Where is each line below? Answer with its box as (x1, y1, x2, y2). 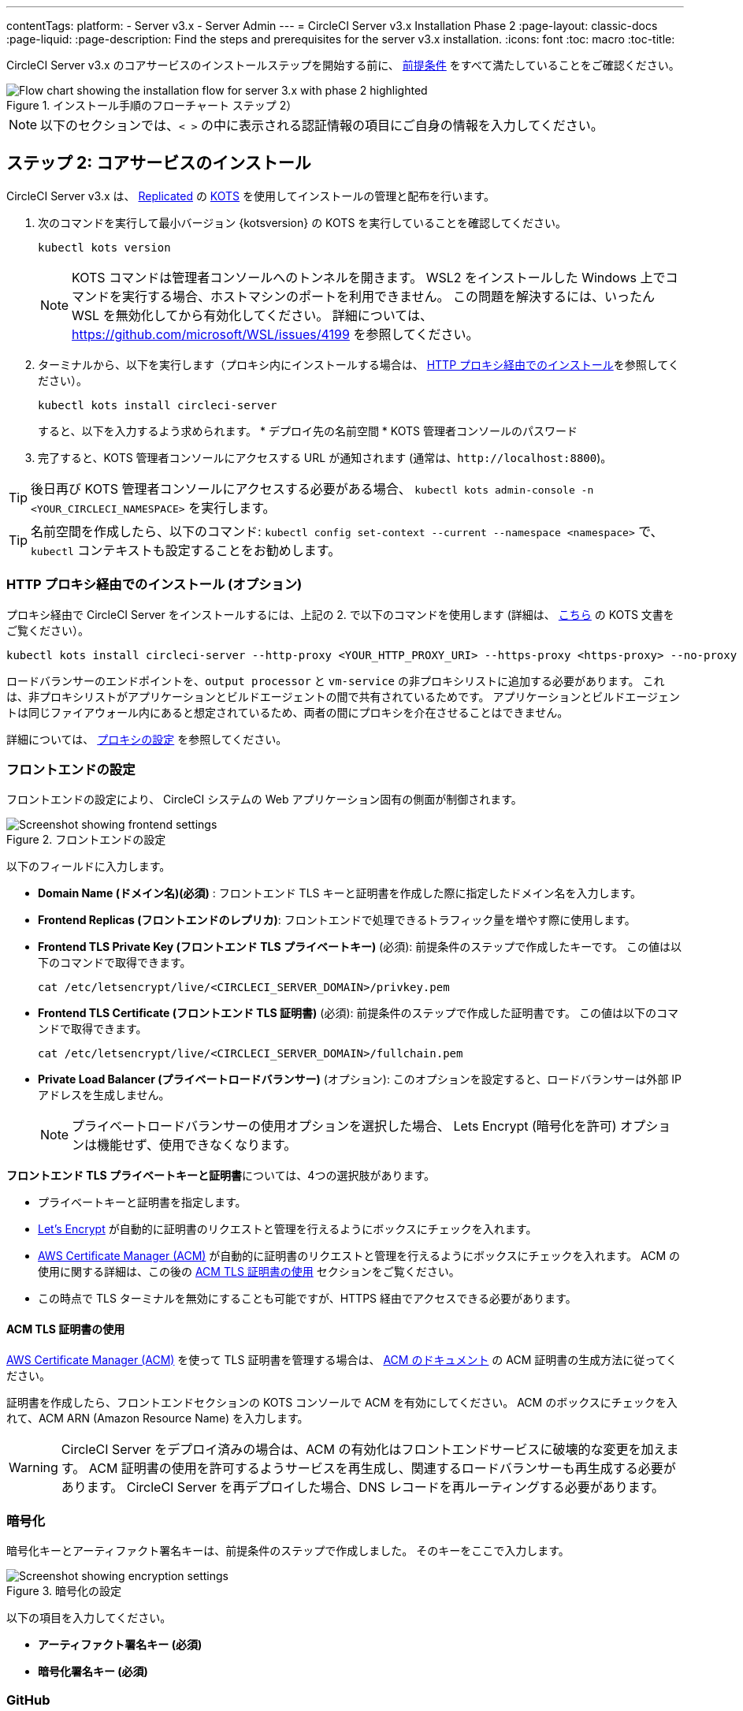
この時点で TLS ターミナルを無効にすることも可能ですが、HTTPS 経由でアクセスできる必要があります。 (38, 1292, 577, 1306)
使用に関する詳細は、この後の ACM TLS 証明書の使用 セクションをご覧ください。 (38, 1265, 460, 1279)
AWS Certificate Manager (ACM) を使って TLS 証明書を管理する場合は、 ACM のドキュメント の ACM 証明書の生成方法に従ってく (6, 1352, 678, 1366)
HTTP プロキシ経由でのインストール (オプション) (6, 576, 303, 593)
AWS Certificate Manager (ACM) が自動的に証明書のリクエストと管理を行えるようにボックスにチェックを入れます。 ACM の (38, 1249, 681, 1263)
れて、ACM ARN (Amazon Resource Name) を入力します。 (6, 1411, 309, 1425)
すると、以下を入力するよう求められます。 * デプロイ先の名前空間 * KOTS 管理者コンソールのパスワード (38, 423, 578, 438)
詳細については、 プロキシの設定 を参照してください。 (6, 732, 288, 746)
